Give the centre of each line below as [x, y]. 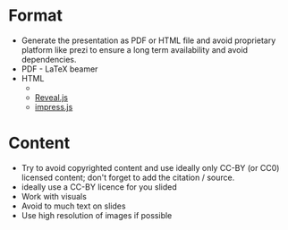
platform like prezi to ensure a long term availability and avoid [134, 49]
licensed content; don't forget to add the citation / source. [128, 177]
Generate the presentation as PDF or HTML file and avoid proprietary [148, 40]
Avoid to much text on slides [73, 206]
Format [36, 16]
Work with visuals [54, 196]
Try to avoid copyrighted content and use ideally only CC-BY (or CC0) [150, 167]
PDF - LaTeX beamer [59, 69]
